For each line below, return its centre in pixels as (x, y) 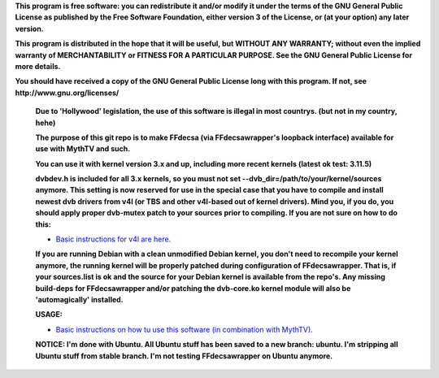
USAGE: (49, 315)
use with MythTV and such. (83, 149)
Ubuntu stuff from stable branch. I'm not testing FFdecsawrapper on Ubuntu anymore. (184, 356)
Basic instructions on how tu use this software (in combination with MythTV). (184, 329)
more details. (38, 66)
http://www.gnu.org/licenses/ (67, 93)
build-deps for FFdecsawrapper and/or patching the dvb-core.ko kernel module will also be (193, 288)
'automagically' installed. (79, 299)
